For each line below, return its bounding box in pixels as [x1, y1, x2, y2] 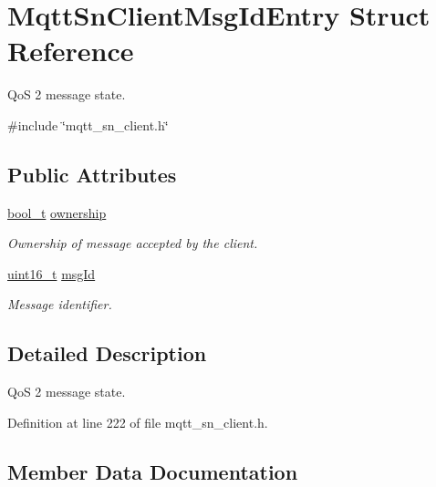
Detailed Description [7, 339, 207, 368]
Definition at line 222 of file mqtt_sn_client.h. [7, 412, 268, 431]
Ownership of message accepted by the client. [7, 233, 258, 253]
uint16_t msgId [7, 264, 96, 283]
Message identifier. [7, 295, 112, 314]
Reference [7, 32, 134, 69]
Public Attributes [7, 160, 177, 188]
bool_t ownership [7, 202, 107, 222]
